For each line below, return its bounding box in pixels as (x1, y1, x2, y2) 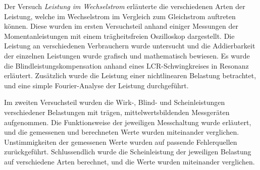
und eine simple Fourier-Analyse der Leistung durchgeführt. (4, 80, 189, 90)
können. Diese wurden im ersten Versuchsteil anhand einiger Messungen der (4, 21, 239, 31)
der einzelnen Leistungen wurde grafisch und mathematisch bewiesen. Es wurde (4, 50, 250, 61)
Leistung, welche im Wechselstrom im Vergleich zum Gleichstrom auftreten (4, 11, 236, 21)
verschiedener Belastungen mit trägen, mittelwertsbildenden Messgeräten (4, 106, 230, 117)
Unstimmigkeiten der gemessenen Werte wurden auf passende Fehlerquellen (4, 136, 237, 147)
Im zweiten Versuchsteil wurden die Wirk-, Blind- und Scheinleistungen (4, 97, 225, 107)
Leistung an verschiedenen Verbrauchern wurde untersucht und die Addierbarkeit (4, 40, 255, 51)
